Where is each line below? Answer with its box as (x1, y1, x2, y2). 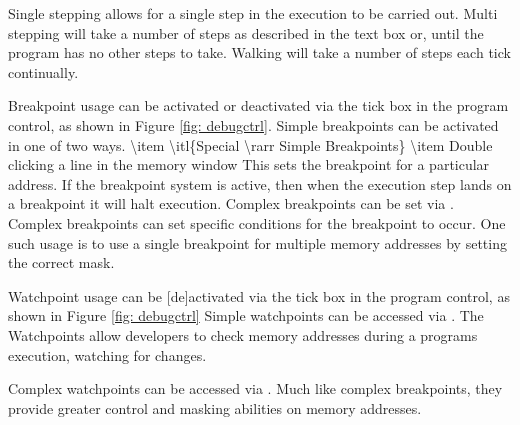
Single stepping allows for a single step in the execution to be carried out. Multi (8, 3, 498, 23)
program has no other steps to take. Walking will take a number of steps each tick (8, 42, 511, 63)
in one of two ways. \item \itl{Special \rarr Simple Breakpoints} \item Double (8, 134, 493, 155)
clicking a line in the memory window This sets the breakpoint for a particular (8, 154, 490, 175)
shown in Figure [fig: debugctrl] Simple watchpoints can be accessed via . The (8, 305, 484, 326)
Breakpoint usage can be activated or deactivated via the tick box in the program (8, 95, 509, 116)
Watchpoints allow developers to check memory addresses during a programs (8, 324, 478, 345)
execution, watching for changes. (8, 344, 207, 365)
